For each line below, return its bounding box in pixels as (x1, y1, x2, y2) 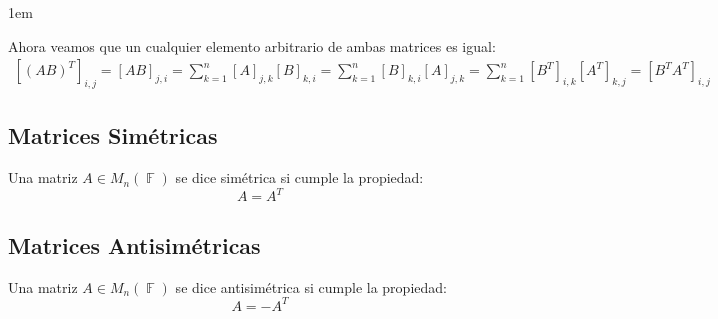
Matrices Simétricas (8, 120, 218, 151)
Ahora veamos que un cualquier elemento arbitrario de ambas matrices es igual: (8, 35, 496, 56)
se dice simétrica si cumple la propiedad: (175, 167, 424, 188)
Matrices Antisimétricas (8, 229, 261, 260)
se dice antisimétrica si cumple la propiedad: (175, 276, 447, 297)
